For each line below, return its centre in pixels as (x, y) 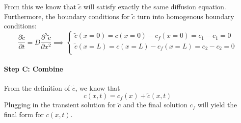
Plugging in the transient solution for (60, 105)
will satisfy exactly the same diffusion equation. (155, 6)
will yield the (217, 105)
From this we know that (40, 6)
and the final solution (155, 105)
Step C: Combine (34, 69)
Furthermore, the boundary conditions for (67, 16)
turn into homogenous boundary (186, 16)
